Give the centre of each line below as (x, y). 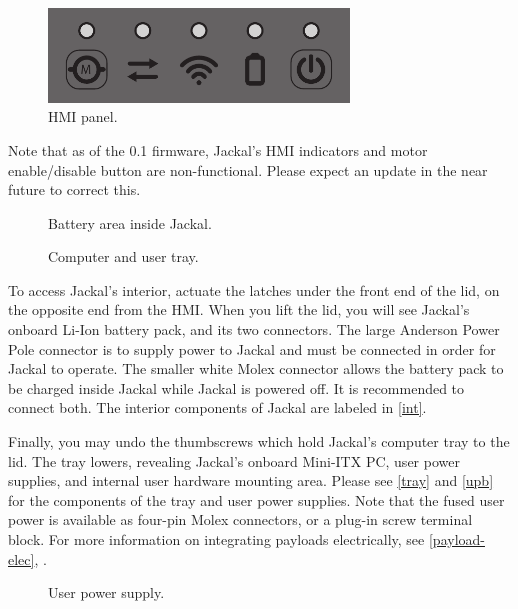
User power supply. (106, 592)
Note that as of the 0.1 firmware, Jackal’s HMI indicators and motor (218, 149)
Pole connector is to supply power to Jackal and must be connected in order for (252, 348)
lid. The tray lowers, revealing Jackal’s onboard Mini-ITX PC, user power (234, 460)
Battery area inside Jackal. (130, 222)
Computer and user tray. (123, 256)
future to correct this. (74, 189)
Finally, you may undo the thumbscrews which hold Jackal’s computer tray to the (259, 441)
